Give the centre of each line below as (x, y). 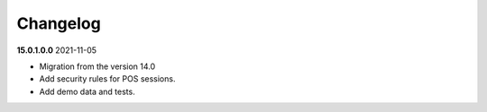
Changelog (59, 23)
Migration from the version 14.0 (97, 66)
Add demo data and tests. (87, 91)
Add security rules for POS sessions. (107, 79)
